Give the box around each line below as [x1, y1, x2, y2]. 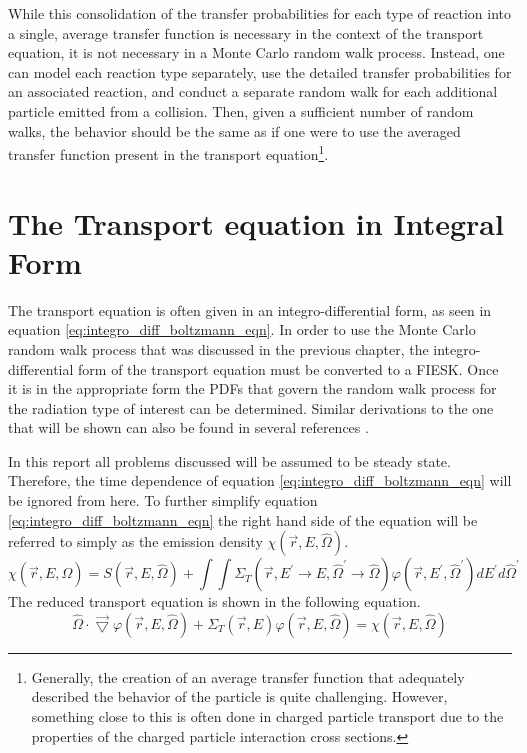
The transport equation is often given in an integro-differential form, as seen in [8, 299, 492, 320]
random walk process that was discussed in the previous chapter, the [8, 338, 429, 359]
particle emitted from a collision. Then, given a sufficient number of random [8, 100, 474, 121]
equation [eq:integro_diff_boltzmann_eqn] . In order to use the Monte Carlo [8, 319, 476, 340]
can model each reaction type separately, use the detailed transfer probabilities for [8, 61, 512, 82]
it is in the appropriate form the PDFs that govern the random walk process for [8, 378, 497, 399]
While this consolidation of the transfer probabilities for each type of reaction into [8, 3, 511, 23]
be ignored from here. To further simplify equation [8, 490, 318, 511]
